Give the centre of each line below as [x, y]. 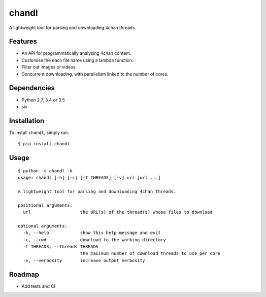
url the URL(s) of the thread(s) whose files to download [118, 212]
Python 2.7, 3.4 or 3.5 [43, 100]
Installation [27, 121]
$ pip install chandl [44, 144]
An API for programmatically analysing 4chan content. [76, 53]
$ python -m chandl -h [45, 171]
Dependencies [32, 88]
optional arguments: [43, 226]
